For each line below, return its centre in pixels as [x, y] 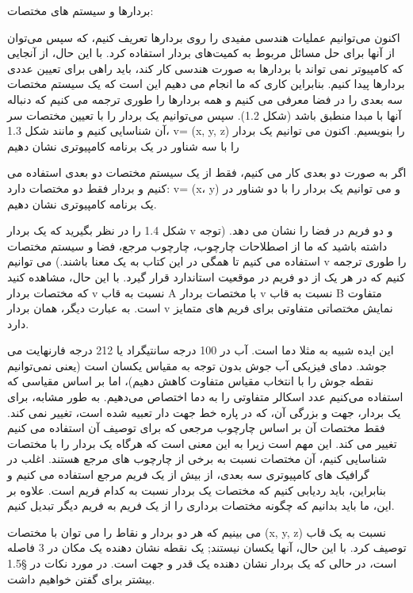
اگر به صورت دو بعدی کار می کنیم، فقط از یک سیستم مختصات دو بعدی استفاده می [207, 172]
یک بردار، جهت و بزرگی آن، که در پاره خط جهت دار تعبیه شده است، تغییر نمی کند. [204, 412]
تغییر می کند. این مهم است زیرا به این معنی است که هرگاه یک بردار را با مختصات [202, 443]
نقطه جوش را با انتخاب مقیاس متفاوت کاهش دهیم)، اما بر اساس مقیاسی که [191, 381]
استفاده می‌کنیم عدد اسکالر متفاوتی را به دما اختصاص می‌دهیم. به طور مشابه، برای [205, 397]
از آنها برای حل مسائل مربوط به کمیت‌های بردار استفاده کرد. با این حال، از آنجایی [201, 53]
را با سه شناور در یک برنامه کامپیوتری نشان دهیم [123, 145]
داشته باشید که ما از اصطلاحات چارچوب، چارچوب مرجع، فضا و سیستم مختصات [197, 245]
